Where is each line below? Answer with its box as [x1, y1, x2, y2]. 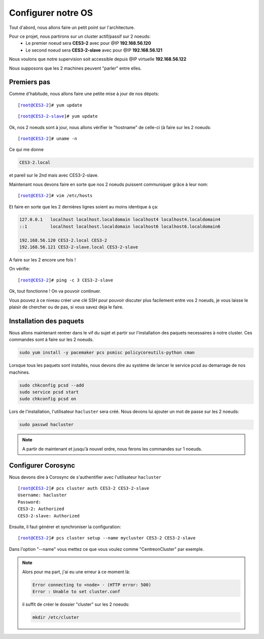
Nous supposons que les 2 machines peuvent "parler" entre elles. [9, 65, 142, 71]
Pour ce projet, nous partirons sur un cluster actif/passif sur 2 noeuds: [9, 33, 151, 39]
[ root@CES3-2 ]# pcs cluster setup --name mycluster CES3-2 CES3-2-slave [18, 535, 196, 541]
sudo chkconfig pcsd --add [19, 383, 84, 388]
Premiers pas [9, 78, 51, 86]
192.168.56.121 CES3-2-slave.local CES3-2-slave [19, 244, 138, 250]
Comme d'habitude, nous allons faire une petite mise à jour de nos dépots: [9, 91, 159, 97]
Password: [18, 499, 41, 505]
